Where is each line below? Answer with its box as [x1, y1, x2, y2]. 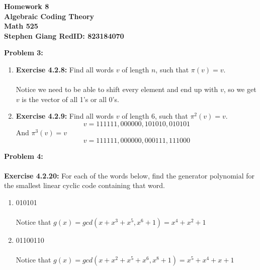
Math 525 [4, 21, 38, 31]
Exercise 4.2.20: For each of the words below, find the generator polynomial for [4, 170, 255, 181]
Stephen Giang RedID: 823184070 [4, 30, 124, 41]
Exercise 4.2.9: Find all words [16, 111, 114, 121]
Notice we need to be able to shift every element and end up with [16, 84, 218, 95]
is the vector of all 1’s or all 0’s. [22, 94, 119, 104]
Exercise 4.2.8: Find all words [16, 64, 114, 74]
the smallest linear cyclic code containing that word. [4, 180, 165, 191]
